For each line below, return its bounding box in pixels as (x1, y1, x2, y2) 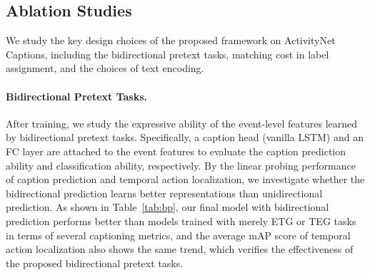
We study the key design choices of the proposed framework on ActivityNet (6, 33, 336, 48)
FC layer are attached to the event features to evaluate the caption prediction (6, 143, 346, 158)
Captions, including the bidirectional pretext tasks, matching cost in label (6, 46, 329, 61)
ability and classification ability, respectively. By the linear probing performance (6, 157, 356, 172)
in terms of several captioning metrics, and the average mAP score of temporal (6, 227, 351, 242)
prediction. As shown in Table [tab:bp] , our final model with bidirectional (6, 199, 329, 214)
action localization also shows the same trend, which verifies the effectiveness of (6, 242, 354, 256)
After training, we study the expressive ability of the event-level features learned (6, 115, 358, 130)
